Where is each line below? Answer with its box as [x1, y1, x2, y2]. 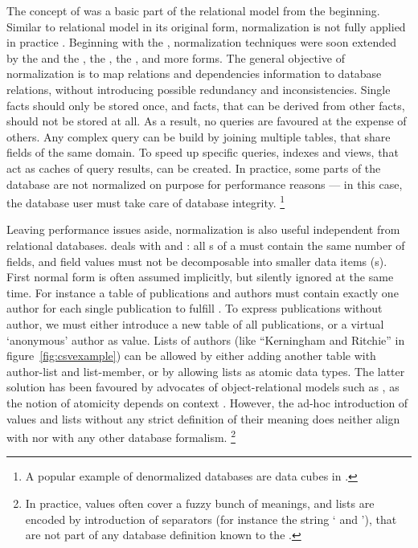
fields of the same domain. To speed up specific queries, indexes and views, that [6, 144, 399, 161]
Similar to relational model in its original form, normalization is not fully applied [6, 18, 406, 35]
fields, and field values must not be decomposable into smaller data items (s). [6, 252, 387, 269]
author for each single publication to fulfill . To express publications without [6, 300, 383, 317]
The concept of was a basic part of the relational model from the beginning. [6, 2, 380, 18]
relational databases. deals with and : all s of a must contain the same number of [6, 236, 405, 253]
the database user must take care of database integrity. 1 [6, 192, 285, 211]
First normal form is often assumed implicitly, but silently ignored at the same [6, 268, 394, 285]
